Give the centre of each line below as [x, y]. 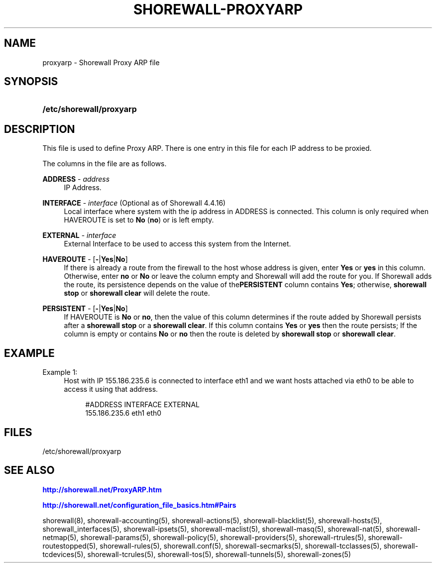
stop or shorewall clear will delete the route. [137, 293]
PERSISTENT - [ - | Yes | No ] [85, 309]
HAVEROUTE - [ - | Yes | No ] [85, 259]
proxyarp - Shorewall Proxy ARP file [101, 62]
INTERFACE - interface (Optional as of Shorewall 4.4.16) [134, 203]
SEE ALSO [29, 470]
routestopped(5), [70, 546]
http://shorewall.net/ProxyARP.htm [102, 489]
